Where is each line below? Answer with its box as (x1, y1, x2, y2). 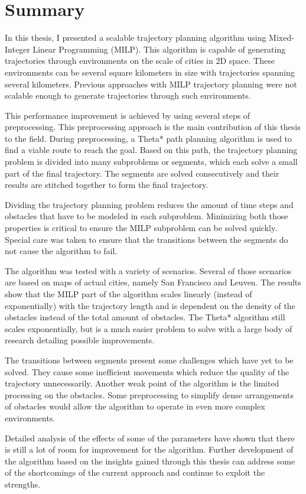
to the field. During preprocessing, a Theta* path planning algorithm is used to (5, 132, 292, 144)
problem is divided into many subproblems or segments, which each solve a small (5, 155, 298, 168)
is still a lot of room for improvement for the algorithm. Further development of (5, 443, 294, 456)
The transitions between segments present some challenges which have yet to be (5, 353, 294, 366)
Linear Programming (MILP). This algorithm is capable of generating (32, 43, 286, 55)
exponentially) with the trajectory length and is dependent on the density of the (5, 299, 295, 311)
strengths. (5, 477, 41, 490)
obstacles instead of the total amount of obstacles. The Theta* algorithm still (5, 311, 285, 323)
